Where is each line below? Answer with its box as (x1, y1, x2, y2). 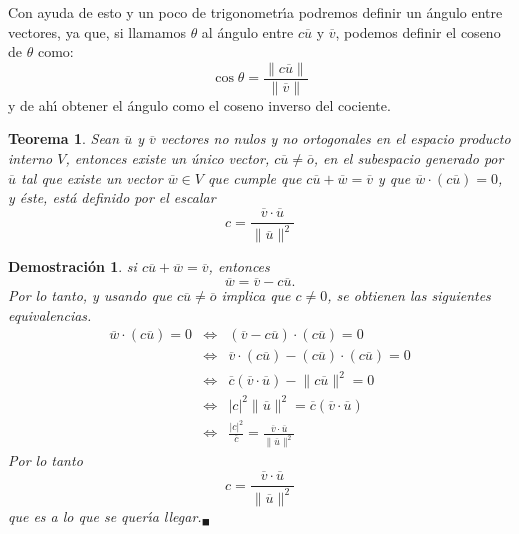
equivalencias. (8, 304, 92, 325)
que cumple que (207, 167, 302, 188)
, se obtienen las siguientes (327, 285, 491, 306)
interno (8, 148, 53, 169)
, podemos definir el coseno (335, 21, 501, 42)
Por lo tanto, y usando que (8, 285, 172, 306)
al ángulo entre (201, 21, 294, 42)
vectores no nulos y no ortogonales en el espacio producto (160, 128, 511, 149)
